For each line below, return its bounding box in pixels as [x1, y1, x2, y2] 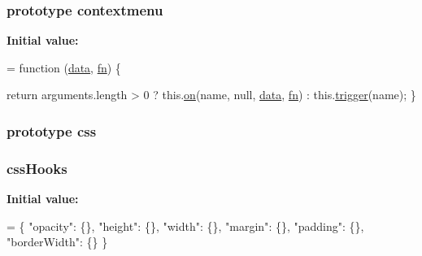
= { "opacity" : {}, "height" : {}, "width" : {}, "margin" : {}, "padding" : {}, [7, 217, 364, 234]
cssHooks [7, 158, 67, 178]
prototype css [7, 120, 97, 141]
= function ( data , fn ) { [7, 59, 121, 76]
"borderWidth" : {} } [7, 233, 108, 250]
